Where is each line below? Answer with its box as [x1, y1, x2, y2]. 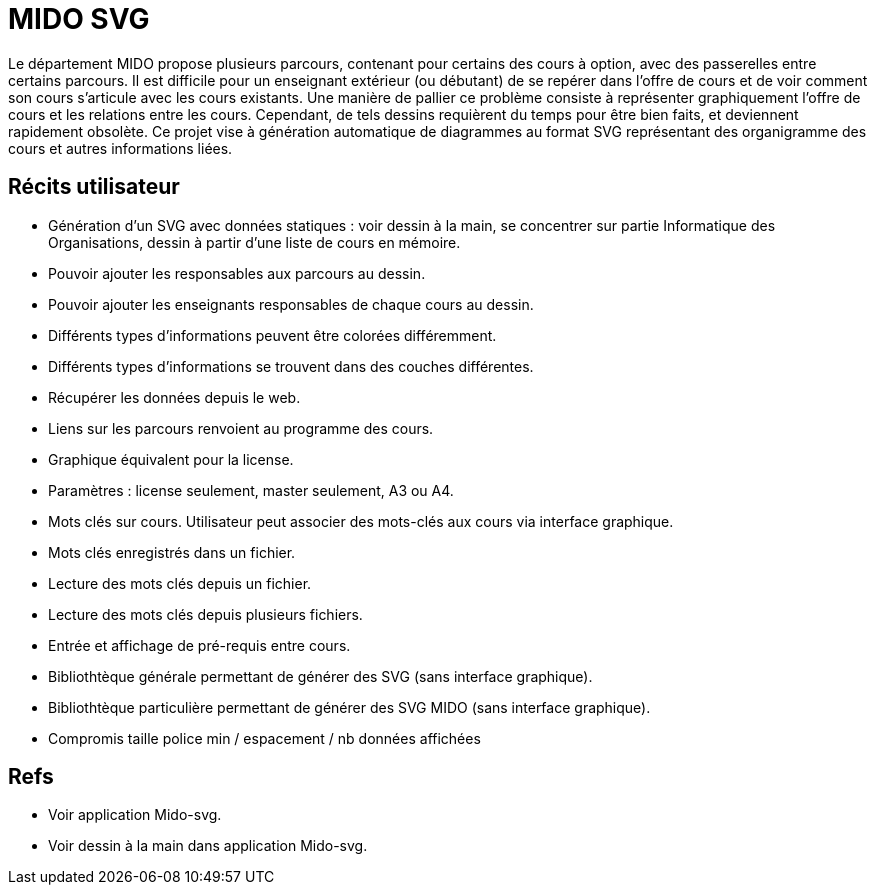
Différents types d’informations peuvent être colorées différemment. [48, 326, 497, 344]
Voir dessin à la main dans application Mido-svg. [48, 837, 368, 855]
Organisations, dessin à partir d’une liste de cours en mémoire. [48, 233, 461, 251]
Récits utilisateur [8, 174, 180, 200]
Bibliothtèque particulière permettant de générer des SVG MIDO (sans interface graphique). [48, 698, 651, 716]
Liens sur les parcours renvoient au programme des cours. [48, 419, 434, 437]
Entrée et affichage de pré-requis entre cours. [48, 636, 351, 654]
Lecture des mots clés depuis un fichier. [48, 574, 312, 592]
